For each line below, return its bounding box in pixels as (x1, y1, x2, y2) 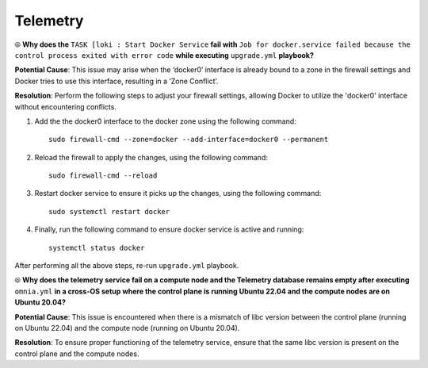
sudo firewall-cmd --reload (48, 171, 158, 180)
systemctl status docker (48, 243, 145, 252)
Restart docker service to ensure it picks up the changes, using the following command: (34, 189, 322, 198)
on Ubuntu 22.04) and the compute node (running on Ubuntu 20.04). (14, 323, 240, 332)
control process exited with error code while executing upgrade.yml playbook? (14, 50, 315, 59)
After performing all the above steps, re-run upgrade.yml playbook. (14, 261, 239, 270)
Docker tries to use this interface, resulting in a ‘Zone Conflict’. (14, 76, 219, 86)
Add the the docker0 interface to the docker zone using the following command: (34, 116, 296, 126)
